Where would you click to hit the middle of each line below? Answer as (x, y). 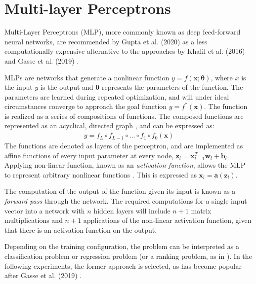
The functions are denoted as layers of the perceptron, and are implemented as (124, 146)
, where (222, 77)
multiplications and (34, 220)
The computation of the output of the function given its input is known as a (120, 191)
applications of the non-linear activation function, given (167, 220)
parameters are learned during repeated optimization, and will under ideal (117, 96)
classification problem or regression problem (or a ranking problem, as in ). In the (128, 256)
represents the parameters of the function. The (172, 87)
